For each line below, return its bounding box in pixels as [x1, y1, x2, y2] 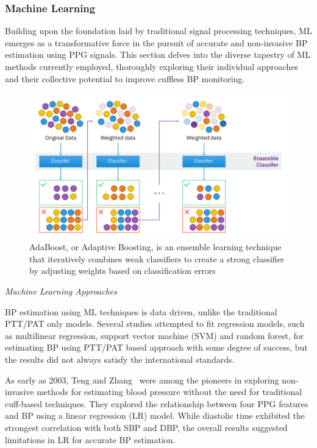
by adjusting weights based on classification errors [29, 264, 216, 277]
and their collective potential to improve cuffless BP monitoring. [5, 72, 245, 85]
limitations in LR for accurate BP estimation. [5, 433, 176, 446]
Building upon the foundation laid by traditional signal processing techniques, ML [5, 24, 312, 37]
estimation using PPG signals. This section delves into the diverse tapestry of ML [5, 48, 311, 61]
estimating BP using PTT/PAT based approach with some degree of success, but [5, 341, 308, 354]
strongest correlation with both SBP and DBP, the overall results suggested [5, 421, 288, 433]
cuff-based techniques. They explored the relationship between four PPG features [5, 397, 308, 410]
